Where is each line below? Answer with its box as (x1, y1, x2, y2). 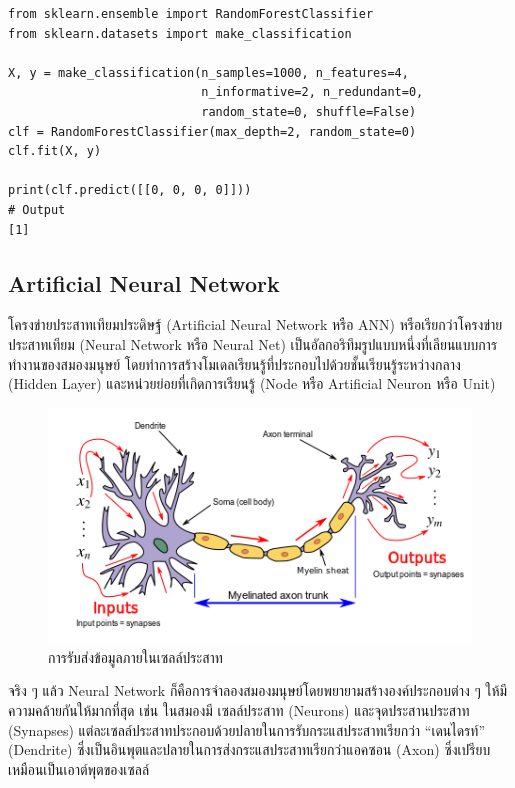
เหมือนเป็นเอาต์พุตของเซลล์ (8, 758, 150, 779)
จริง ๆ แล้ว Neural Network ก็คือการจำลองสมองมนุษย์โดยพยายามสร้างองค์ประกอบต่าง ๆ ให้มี (8, 680, 508, 701)
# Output (8, 202, 66, 217)
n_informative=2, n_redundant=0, (201, 85, 424, 100)
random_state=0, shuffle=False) (201, 104, 417, 119)
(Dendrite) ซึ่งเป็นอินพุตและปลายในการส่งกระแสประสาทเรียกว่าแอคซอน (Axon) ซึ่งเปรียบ (8, 739, 491, 760)
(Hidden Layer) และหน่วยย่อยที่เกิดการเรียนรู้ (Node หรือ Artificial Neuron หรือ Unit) (8, 373, 496, 394)
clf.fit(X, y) (8, 144, 102, 159)
